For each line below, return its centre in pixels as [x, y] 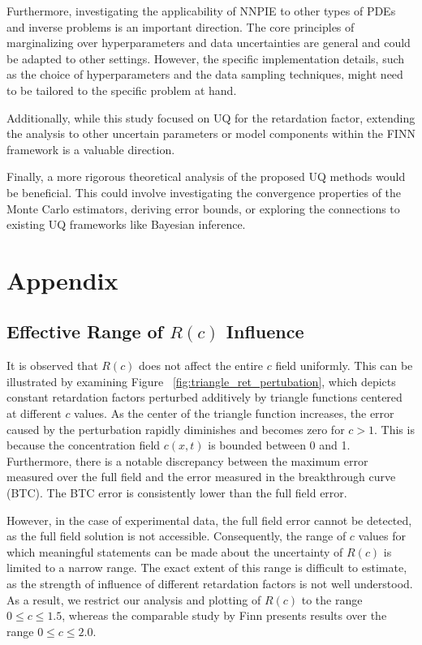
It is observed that [52, 365]
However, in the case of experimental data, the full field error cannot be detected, [209, 520]
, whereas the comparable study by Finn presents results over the [224, 615]
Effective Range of [85, 331]
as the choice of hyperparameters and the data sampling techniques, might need [205, 74]
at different [34, 413]
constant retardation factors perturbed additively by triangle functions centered [205, 397]
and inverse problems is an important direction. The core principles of [181, 26]
